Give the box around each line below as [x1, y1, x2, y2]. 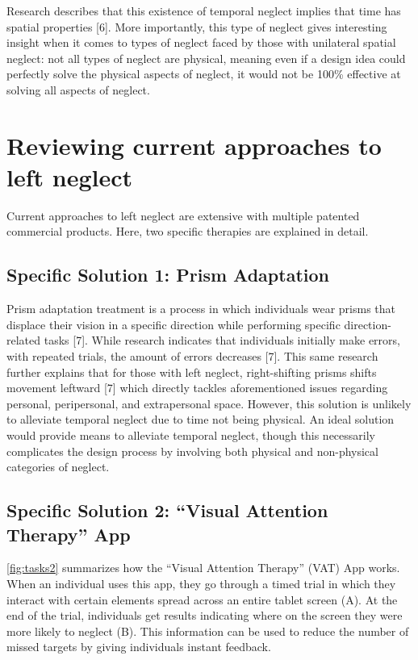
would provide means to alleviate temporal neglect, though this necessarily [6, 427, 375, 444]
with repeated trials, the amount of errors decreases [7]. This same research [6, 348, 378, 365]
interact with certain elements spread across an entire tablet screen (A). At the [6, 591, 398, 608]
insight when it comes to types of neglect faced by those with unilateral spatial [6, 34, 396, 51]
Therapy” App [6, 521, 131, 546]
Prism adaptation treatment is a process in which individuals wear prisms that [6, 300, 395, 317]
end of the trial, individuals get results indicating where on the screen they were [6, 607, 403, 624]
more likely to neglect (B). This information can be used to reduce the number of [6, 622, 409, 639]
